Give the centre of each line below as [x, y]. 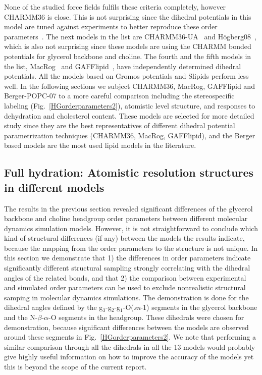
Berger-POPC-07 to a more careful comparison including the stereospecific [119, 96]
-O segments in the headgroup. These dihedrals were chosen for [146, 317]
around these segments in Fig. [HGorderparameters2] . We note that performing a [130, 337]
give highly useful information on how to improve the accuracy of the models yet [129, 357]
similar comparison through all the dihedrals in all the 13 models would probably [130, 346]
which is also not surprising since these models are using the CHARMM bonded [128, 46]
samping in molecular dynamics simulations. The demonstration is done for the [126, 297]
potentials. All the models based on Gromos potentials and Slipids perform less [126, 76]
